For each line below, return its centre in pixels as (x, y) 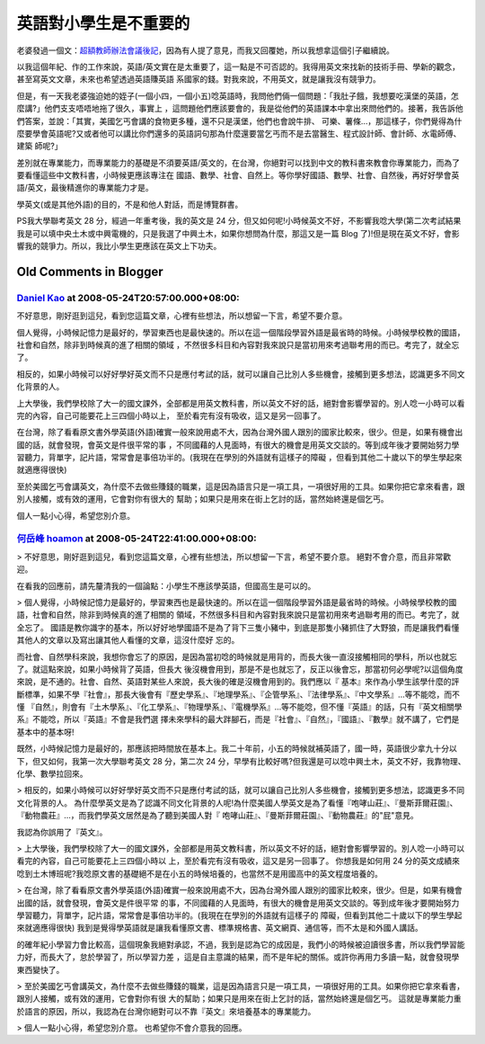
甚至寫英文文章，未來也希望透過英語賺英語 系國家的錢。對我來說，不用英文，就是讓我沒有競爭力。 (198, 79)
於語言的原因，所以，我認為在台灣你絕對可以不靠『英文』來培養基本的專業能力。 (166, 1011)
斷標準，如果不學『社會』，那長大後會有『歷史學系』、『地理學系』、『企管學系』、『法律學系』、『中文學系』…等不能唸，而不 (238, 694)
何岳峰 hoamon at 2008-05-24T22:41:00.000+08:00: (137, 539)
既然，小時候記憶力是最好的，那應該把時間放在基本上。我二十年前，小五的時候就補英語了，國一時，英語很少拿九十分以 (237, 749)
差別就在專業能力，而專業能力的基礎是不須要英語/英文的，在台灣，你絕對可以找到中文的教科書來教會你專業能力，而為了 (238, 163)
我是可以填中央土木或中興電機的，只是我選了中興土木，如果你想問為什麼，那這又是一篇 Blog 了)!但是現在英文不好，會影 (238, 233)
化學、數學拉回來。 (52, 774)
